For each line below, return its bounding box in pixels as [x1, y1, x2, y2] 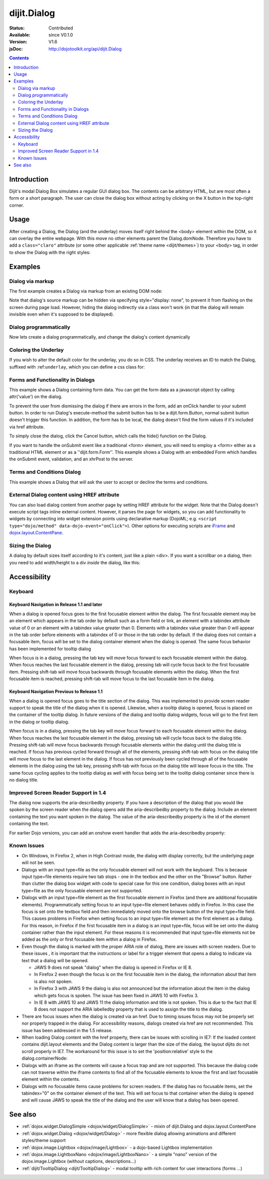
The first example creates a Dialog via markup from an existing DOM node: [9, 288, 163, 294]
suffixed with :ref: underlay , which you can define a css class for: [9, 364, 145, 370]
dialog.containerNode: [21, 1055, 68, 1061]
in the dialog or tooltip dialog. [9, 719, 69, 725]
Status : [9, 25, 25, 31]
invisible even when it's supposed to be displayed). [9, 311, 115, 317]
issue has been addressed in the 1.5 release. [21, 1027, 113, 1033]
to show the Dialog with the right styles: [9, 249, 91, 255]
